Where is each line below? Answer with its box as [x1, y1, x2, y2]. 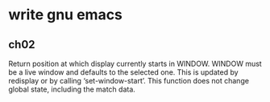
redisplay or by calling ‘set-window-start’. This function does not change [8, 76, 250, 85]
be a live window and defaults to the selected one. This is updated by [8, 67, 239, 77]
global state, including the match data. [8, 84, 135, 94]
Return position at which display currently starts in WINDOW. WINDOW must [8, 59, 262, 68]
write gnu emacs [8, 6, 123, 24]
